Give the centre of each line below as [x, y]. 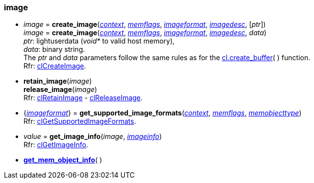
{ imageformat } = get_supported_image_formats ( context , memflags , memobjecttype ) [163, 113]
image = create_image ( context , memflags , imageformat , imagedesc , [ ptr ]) [145, 24]
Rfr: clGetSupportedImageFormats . [80, 121]
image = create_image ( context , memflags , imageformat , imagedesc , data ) [145, 33]
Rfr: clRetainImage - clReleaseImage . [83, 98]
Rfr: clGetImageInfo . [56, 145]
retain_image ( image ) [58, 81]
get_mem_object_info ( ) [63, 160]
